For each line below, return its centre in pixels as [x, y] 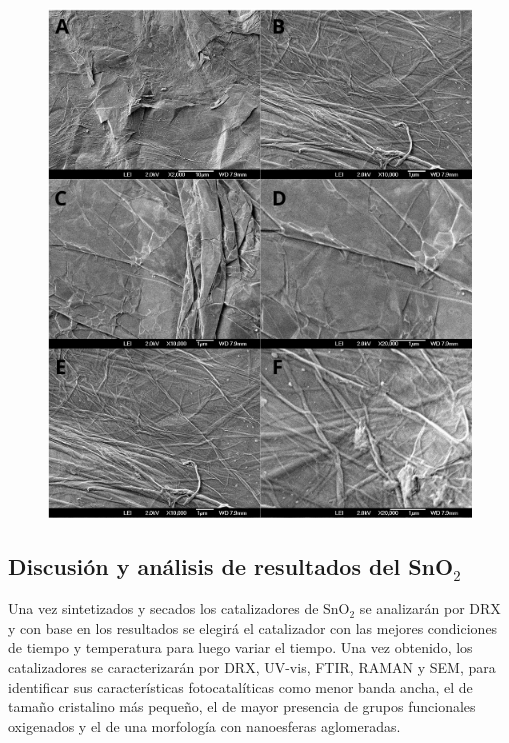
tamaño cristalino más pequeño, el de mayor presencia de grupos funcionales [242, 706]
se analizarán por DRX [430, 608]
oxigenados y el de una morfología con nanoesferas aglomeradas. [204, 725]
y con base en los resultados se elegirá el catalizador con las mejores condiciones [253, 627]
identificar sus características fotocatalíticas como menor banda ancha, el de [240, 686]
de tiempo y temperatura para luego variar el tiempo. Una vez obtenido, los [240, 647]
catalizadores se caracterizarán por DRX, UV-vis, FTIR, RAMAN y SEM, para [252, 666]
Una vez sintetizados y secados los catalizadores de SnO [179, 608]
